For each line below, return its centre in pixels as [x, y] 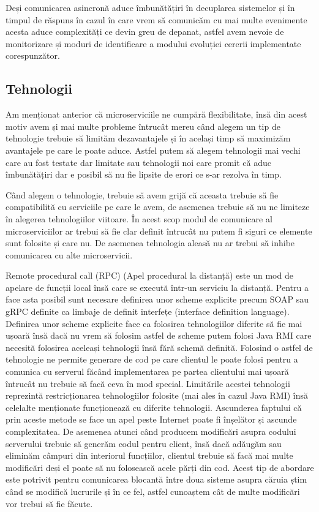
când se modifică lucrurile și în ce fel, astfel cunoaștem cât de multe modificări [153, 491]
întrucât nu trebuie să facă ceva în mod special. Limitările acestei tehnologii [148, 383]
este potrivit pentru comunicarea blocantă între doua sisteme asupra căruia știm [156, 479]
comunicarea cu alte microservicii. [69, 254]
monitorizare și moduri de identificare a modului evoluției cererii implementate [153, 43]
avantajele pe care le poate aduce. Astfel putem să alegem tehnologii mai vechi [153, 150]
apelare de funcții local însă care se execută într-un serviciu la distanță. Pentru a [157, 287]
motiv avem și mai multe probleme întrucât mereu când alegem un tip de [143, 126]
